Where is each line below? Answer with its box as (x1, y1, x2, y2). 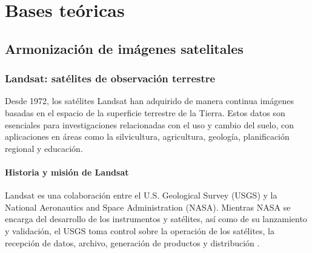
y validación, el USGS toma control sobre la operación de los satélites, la (5, 224, 275, 237)
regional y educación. (5, 142, 83, 154)
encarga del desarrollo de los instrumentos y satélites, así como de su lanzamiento (5, 212, 307, 225)
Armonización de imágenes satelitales (5, 39, 244, 57)
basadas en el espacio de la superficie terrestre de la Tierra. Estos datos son (5, 106, 285, 119)
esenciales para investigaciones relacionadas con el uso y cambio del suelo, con (5, 118, 294, 131)
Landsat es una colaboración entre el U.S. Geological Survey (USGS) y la (5, 189, 277, 202)
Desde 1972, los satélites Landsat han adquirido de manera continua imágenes (5, 94, 294, 107)
